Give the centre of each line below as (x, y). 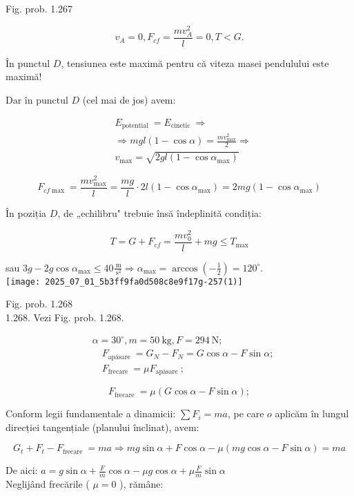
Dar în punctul (37, 100)
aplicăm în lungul (312, 413)
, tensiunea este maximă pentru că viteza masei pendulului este (195, 63)
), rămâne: (141, 484)
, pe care (246, 413)
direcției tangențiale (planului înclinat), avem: (102, 427)
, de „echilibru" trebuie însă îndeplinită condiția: (159, 212)
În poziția (26, 212)
